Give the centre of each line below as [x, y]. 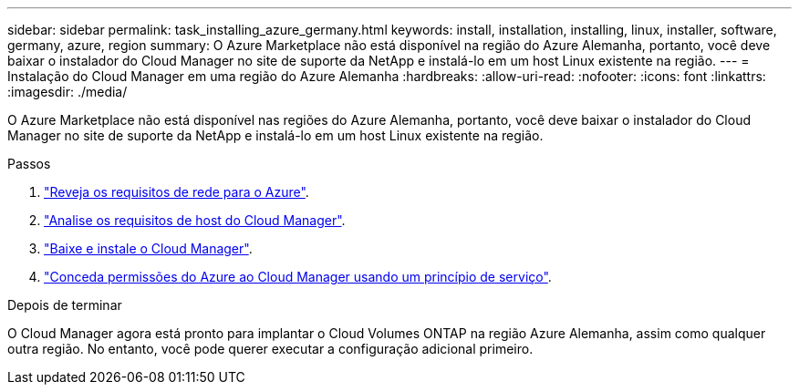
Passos [29, 164]
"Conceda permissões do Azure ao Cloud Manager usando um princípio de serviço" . [298, 277]
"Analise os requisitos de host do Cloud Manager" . [195, 220]
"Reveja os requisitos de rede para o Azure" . [176, 192]
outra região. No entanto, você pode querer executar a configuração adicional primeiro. [270, 349]
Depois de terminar [65, 305]
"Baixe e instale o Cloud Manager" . [148, 248]
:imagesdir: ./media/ [67, 92]
